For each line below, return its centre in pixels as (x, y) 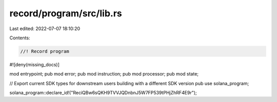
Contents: (20, 38)
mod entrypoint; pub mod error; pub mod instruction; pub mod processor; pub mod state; (104, 74)
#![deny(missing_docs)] (35, 64)
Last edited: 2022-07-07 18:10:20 (45, 29)
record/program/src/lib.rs (66, 13)
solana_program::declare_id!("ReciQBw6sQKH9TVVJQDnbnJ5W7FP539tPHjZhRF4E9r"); (103, 93)
